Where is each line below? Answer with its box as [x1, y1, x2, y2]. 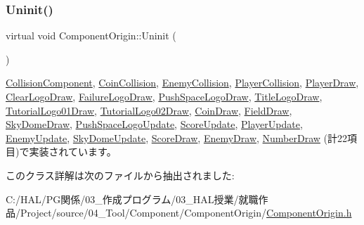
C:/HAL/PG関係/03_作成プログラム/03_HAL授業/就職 [6, 191, 259, 206]
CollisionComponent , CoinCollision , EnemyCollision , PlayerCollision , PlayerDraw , [6, 75, 359, 90]
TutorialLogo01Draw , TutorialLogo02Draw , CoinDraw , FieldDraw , [6, 103, 292, 117]
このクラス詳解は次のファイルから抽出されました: [6, 167, 235, 182]
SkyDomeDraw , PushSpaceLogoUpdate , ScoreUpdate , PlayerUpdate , [6, 117, 303, 131]
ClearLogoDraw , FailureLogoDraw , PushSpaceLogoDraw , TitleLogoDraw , [6, 89, 323, 103]
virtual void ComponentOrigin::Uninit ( [6, 28, 176, 43]
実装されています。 [29, 144, 117, 159]
